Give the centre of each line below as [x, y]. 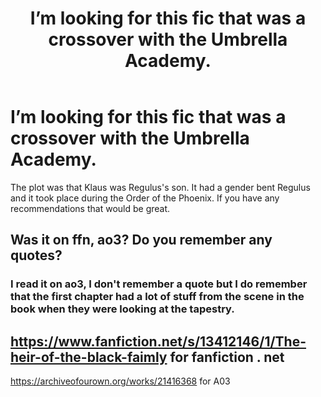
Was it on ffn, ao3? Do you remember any [141, 240]
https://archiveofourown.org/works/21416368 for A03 [120, 381]
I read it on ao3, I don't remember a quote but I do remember [159, 284]
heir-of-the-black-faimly [89, 357]
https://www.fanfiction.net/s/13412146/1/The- [158, 341]
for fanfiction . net [227, 357]
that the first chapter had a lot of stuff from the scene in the [157, 297]
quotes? [36, 255]
